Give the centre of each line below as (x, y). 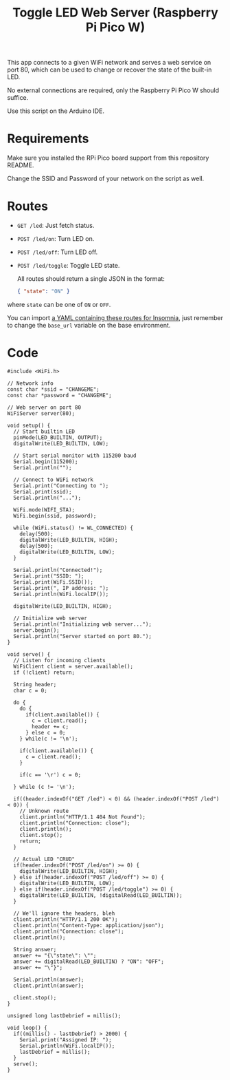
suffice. (18, 98)
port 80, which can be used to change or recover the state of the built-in (110, 70)
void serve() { (29, 654)
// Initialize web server (50, 618)
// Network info (30, 383)
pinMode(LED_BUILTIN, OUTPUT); (58, 437)
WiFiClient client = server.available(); (73, 666)
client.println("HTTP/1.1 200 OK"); (66, 919)
